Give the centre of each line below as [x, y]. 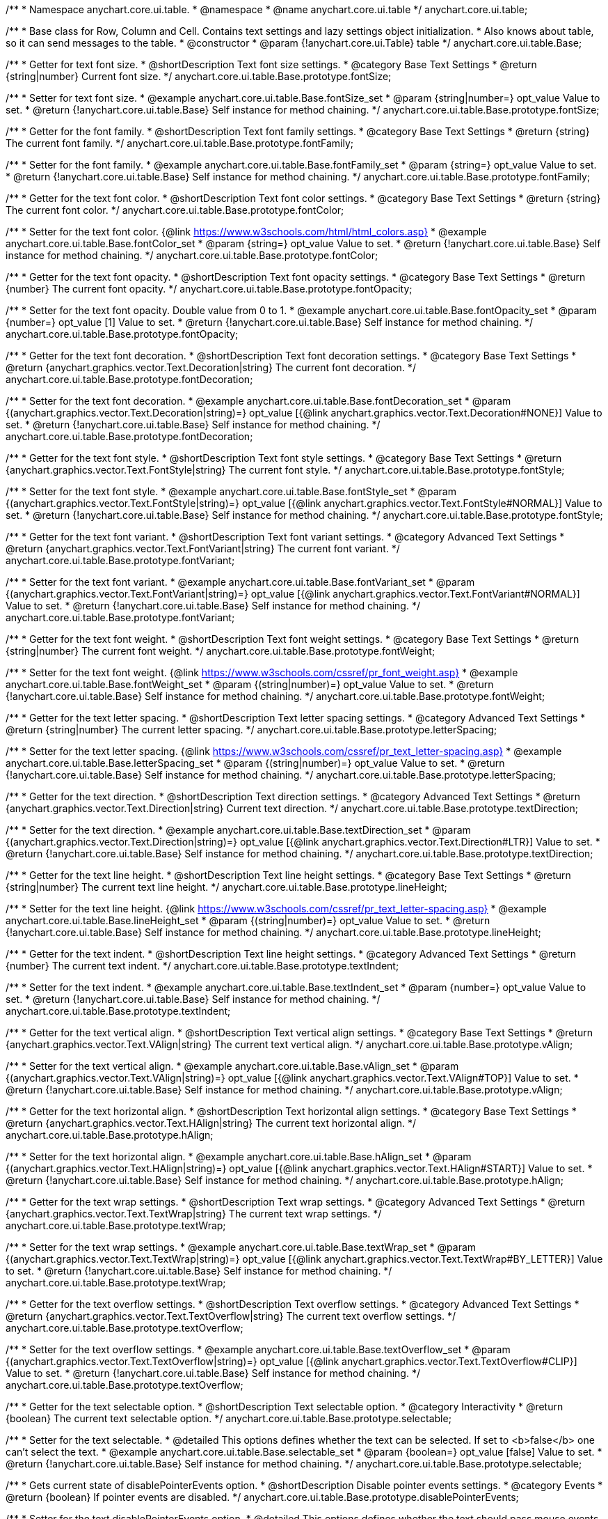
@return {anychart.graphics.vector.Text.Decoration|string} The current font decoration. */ [211, 367]
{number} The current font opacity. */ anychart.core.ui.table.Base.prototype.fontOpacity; [209, 289]
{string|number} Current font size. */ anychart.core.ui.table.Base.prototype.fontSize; [199, 76]
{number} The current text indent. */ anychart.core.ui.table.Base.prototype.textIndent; [202, 966]
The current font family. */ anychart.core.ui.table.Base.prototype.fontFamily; [179, 143]
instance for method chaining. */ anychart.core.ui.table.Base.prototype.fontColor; [192, 255]
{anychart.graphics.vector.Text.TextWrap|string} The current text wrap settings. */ [194, 1214]
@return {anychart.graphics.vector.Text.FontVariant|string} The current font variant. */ [203, 548]
